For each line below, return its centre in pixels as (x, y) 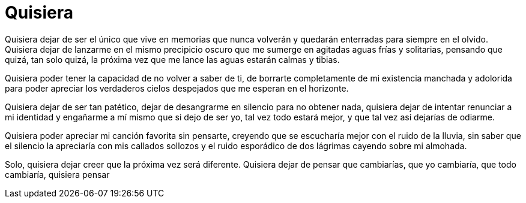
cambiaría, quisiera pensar (57, 174)
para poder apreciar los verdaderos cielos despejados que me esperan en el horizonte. (177, 88)
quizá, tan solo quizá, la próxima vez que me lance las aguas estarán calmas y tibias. (172, 59)
